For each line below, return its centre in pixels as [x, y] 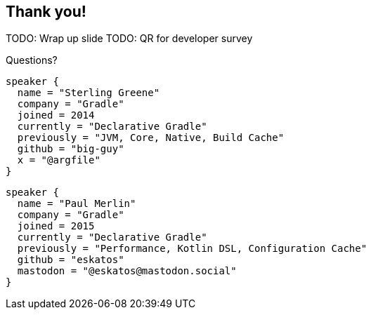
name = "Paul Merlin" [77, 204]
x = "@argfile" [59, 160]
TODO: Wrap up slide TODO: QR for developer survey [129, 39]
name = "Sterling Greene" [89, 93]
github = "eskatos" [71, 260]
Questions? [32, 60]
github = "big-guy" [71, 149]
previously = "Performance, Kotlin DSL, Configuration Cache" [192, 249]
